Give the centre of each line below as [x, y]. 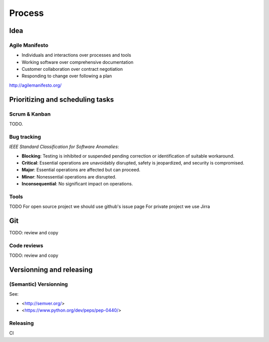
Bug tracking [25, 137]
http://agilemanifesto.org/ [35, 85]
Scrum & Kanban [30, 114]
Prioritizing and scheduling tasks [62, 99]
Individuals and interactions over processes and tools [76, 55]
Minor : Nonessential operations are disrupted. [69, 176]
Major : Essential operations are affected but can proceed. [81, 170]
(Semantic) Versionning [39, 284]
